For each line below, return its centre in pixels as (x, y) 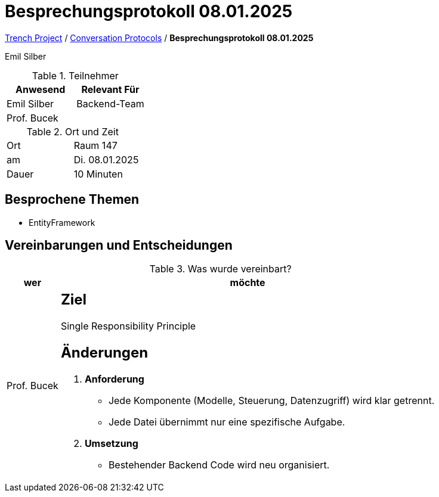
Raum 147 (95, 145)
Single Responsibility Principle (128, 326)
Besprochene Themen (72, 200)
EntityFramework (62, 222)
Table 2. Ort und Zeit (72, 131)
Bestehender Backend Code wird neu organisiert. (219, 465)
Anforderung (114, 379)
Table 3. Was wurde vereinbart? (220, 269)
